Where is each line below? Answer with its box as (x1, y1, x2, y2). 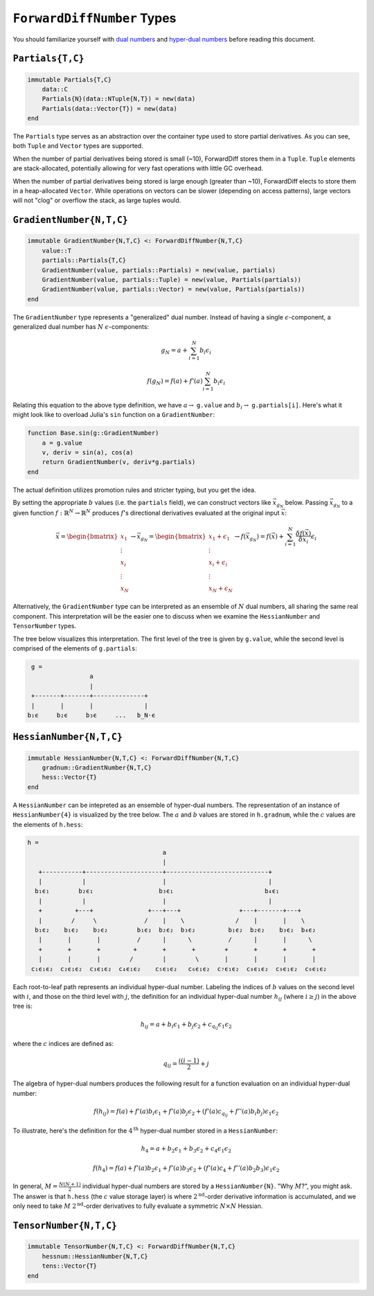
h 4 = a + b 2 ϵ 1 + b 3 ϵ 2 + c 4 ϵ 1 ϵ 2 (141, 1145, 232, 1155)
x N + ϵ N (208, 584, 233, 594)
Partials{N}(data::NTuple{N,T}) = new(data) (42, 95, 196, 103)
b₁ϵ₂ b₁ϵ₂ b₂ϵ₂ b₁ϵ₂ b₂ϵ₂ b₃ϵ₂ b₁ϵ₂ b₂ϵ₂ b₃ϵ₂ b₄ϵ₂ (35, 926, 317, 934)
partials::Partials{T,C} (42, 256, 127, 265)
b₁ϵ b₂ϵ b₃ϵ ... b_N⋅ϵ (27, 711, 156, 719)
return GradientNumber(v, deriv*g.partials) (42, 458, 196, 466)
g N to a (332, 499, 353, 509)
